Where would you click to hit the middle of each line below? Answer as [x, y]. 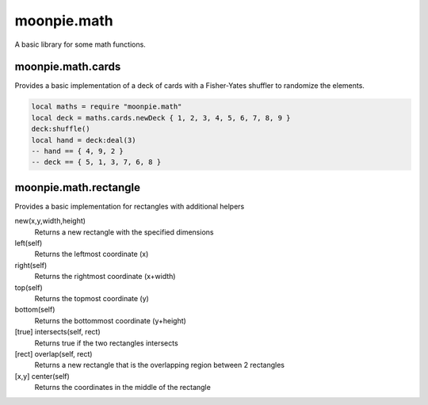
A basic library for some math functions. [80, 44]
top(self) [29, 287]
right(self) [31, 265]
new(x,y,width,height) [50, 221]
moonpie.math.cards [68, 67]
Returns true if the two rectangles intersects [106, 343]
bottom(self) [35, 310]
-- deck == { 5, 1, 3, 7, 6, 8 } [96, 162]
